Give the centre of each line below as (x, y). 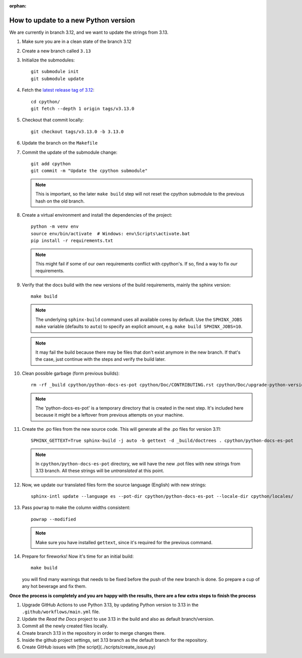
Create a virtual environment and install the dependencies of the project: (97, 215)
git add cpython (51, 163)
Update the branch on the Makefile (60, 143)
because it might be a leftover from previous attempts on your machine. (110, 415)
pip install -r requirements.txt (72, 241)
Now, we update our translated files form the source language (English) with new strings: (114, 485)
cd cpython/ (46, 102)
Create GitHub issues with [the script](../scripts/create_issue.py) (89, 647)
